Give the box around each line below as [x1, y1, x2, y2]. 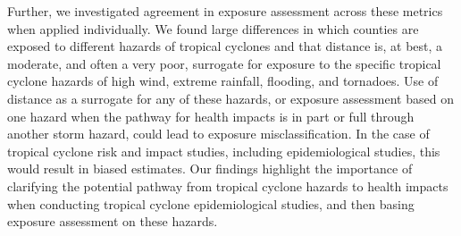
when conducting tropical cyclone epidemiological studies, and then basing [7, 194, 415, 213]
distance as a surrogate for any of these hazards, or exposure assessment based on [7, 88, 454, 107]
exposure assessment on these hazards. [7, 212, 218, 231]
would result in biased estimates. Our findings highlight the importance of [7, 159, 413, 178]
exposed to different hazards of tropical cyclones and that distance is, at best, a [7, 37, 443, 55]
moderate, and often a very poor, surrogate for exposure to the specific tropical [7, 54, 441, 72]
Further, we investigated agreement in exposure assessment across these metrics [7, 2, 443, 20]
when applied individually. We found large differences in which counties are [7, 19, 419, 38]
